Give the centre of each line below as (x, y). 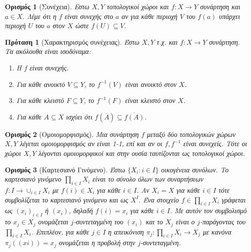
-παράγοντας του (223, 222)
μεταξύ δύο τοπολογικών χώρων (191, 134)
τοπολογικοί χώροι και (138, 6)
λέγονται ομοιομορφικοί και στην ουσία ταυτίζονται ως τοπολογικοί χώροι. (142, 153)
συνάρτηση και (220, 6)
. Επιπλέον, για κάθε (60, 231)
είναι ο (185, 222)
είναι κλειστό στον (150, 100)
